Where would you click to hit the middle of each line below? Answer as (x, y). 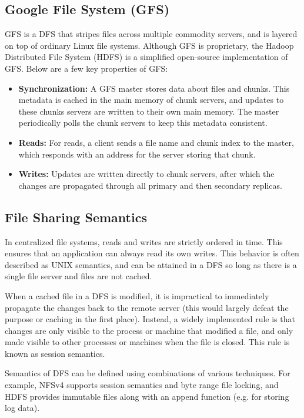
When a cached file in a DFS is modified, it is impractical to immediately (137, 295)
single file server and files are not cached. (78, 276)
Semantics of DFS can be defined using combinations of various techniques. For (148, 373)
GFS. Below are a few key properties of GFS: (86, 68)
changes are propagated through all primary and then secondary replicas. (150, 185)
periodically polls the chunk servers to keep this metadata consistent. (143, 123)
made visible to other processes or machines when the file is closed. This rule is (147, 342)
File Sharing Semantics (76, 217)
